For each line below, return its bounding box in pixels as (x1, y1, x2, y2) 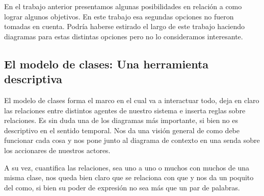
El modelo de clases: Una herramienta (4, 56, 209, 71)
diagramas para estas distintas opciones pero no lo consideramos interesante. (4, 31, 243, 41)
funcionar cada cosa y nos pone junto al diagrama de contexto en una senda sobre (4, 135, 260, 145)
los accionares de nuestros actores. (4, 144, 111, 155)
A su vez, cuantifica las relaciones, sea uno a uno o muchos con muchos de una (4, 162, 250, 173)
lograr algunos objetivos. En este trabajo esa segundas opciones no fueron (4, 11, 234, 21)
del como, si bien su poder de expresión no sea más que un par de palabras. (4, 182, 240, 192)
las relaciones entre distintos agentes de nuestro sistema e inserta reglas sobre (4, 105, 246, 115)
